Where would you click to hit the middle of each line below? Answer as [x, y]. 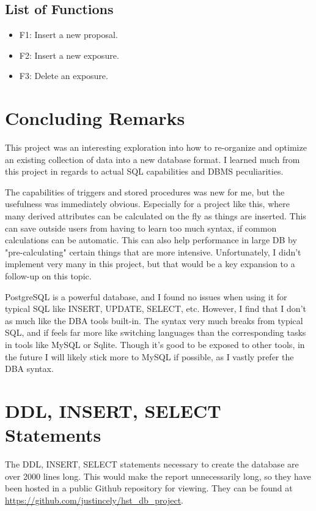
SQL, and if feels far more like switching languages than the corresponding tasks [156, 332]
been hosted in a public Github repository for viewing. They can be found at [149, 488]
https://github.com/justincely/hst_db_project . [94, 500]
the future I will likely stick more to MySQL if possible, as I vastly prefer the [149, 356]
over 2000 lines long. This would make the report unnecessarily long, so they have [158, 476]
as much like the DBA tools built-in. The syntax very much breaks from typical [154, 320]
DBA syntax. [29, 369]
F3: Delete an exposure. [64, 76]
